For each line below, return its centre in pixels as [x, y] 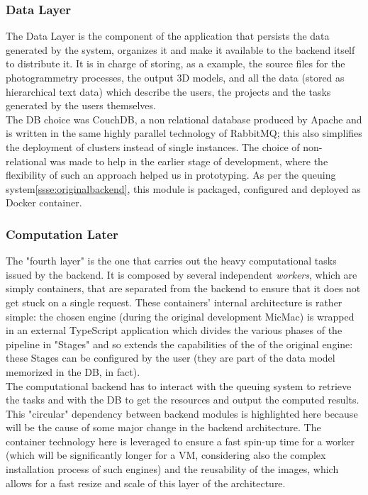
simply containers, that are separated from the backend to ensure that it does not [183, 288]
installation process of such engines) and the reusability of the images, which [172, 469]
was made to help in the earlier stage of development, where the [189, 161]
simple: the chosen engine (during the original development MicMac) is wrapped [180, 316]
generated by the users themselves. [81, 105]
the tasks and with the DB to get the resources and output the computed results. [183, 400]
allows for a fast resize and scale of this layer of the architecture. [146, 483]
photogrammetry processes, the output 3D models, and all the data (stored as [175, 77]
